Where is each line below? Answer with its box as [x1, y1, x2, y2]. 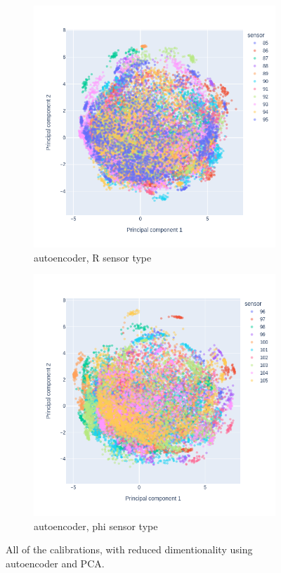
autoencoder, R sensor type [34, 250, 152, 264]
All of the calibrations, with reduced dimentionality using [6, 542, 253, 557]
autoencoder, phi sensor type [34, 518, 158, 533]
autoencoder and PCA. [6, 555, 105, 570]
